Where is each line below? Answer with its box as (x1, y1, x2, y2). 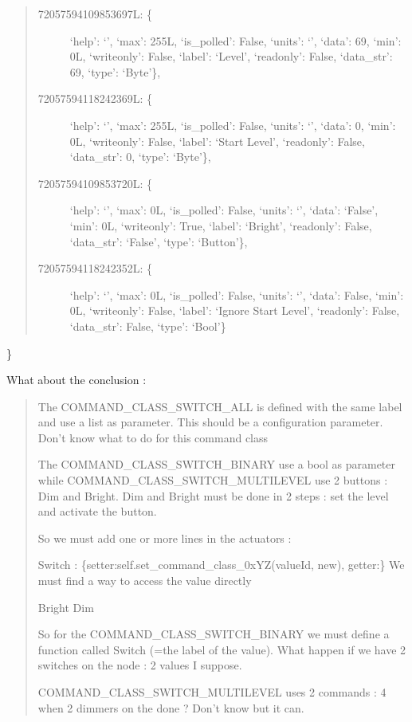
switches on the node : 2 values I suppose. (37, 657, 242, 673)
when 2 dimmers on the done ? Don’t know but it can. (37, 699, 304, 716)
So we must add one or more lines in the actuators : (37, 529, 292, 546)
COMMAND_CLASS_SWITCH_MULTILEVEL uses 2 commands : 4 (37, 684, 386, 700)
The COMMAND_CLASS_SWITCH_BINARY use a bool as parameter (37, 456, 396, 473)
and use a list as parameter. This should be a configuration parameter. (37, 414, 383, 430)
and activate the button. (37, 503, 157, 520)
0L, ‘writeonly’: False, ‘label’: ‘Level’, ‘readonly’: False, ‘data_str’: (69, 48, 393, 65)
